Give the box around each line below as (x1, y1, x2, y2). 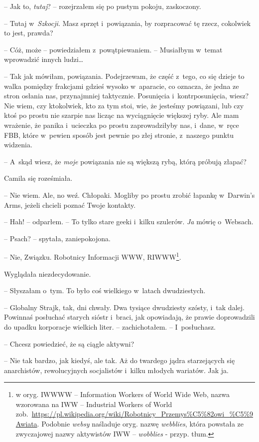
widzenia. (4, 139, 32, 150)
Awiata (15, 419, 37, 429)
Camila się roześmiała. (4, 173, 73, 183)
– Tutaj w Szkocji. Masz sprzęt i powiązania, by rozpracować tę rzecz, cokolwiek (4, 17, 251, 28)
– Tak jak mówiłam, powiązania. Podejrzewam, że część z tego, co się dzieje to (4, 70, 245, 81)
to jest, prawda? (4, 27, 53, 38)
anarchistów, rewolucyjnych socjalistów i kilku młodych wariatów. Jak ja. (4, 365, 229, 375)
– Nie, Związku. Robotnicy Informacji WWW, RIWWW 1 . (4, 250, 181, 262)
